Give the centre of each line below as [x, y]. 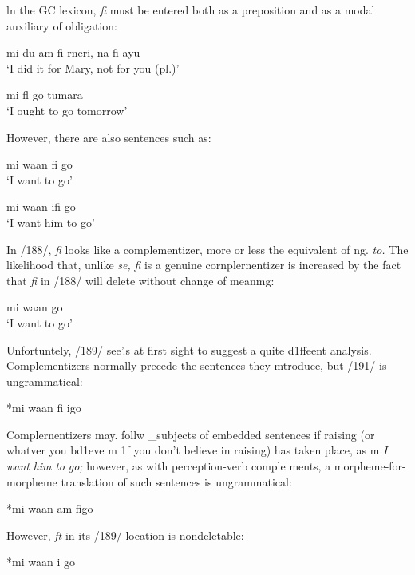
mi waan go [35, 307]
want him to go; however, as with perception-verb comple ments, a [169, 466]
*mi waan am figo [50, 508]
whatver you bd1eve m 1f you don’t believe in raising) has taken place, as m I [197, 450]
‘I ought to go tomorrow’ [67, 110]
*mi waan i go [41, 562]
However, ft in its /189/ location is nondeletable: [125, 535]
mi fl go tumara [45, 95]
